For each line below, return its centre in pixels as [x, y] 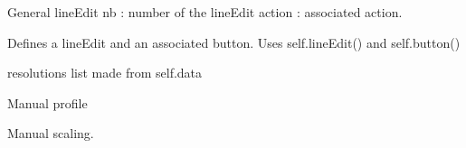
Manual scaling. [51, 133]
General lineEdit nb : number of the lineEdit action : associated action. [205, 12]
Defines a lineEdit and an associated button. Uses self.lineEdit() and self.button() [234, 42]
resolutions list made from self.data [105, 73]
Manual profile [48, 102]
